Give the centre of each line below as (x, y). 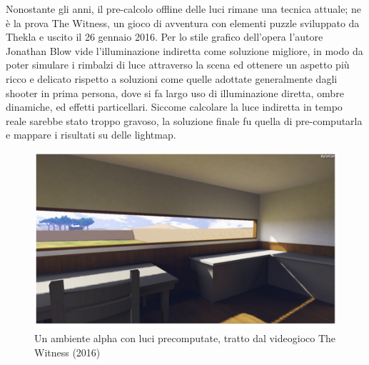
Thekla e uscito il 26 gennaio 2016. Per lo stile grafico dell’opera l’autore (165, 37)
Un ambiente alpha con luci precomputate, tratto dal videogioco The (185, 338)
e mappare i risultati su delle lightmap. (91, 135)
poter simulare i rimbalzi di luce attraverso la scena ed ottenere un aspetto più (178, 65)
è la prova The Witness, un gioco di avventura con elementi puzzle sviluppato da (183, 22)
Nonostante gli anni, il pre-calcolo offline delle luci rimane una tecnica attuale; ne (183, 9)
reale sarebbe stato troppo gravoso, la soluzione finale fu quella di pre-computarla (184, 120)
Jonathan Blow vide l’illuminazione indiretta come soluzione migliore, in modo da (184, 50)
